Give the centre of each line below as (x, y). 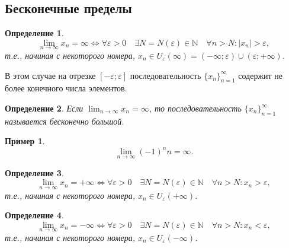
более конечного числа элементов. (66, 88)
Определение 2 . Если (44, 108)
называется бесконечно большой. (65, 121)
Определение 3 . (34, 172)
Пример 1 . (25, 141)
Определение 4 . (34, 215)
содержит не (261, 75)
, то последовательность (195, 108)
